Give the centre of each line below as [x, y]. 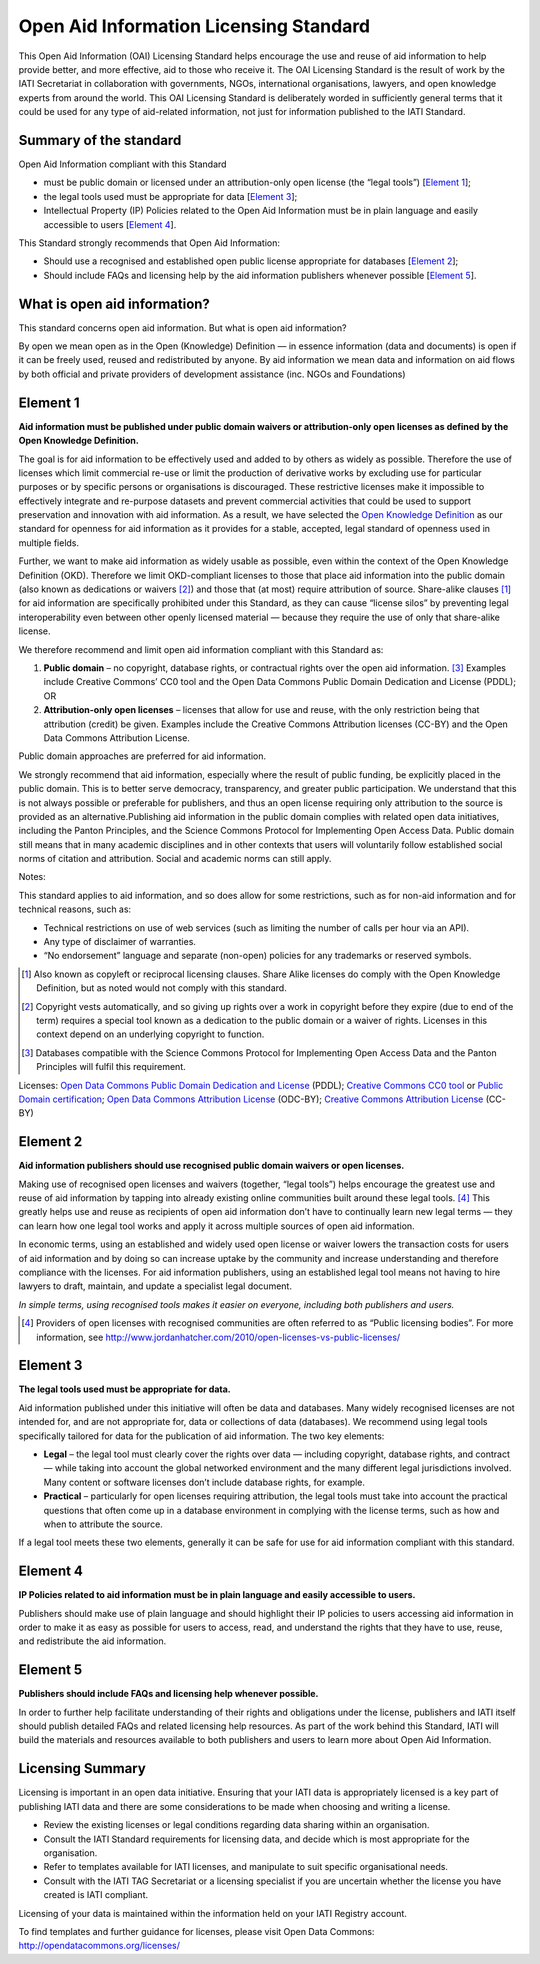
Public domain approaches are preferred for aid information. [142, 756]
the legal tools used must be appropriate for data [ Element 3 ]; [170, 196]
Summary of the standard [100, 140]
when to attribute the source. [103, 1524]
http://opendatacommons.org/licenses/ [99, 1946]
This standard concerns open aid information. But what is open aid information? [182, 327]
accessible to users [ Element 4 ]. [110, 224]
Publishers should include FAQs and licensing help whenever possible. [168, 1694]
